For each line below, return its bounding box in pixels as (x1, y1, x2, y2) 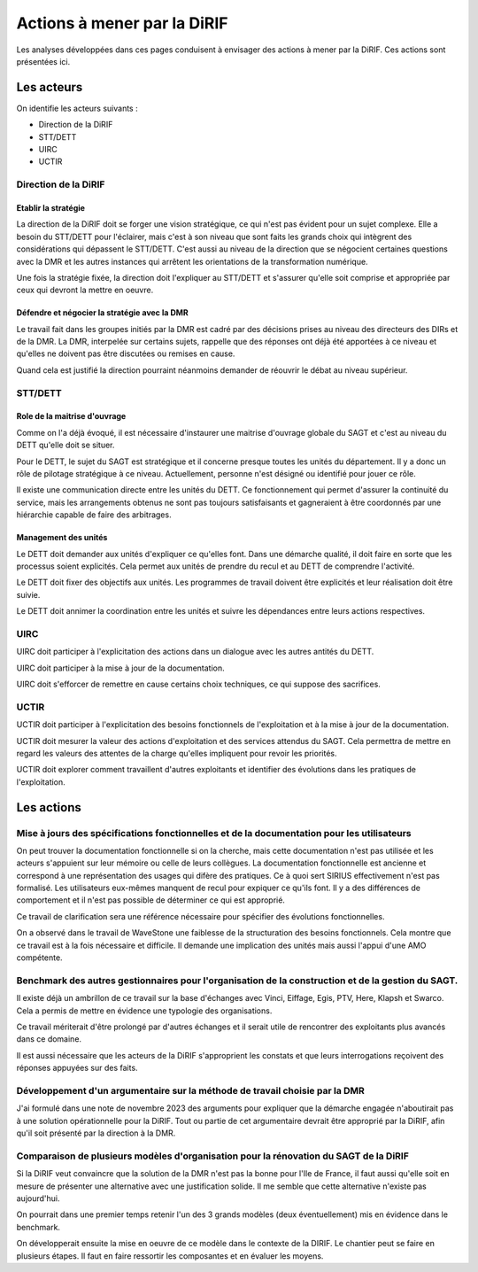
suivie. (16, 589, 41, 600)
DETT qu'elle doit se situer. (16, 439, 115, 451)
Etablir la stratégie (16, 202, 86, 213)
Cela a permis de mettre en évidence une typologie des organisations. (16, 1005, 273, 1016)
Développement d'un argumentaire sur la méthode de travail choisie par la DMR (16, 1084, 365, 1097)
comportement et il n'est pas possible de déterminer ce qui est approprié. (16, 895, 285, 905)
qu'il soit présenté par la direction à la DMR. (16, 1128, 176, 1138)
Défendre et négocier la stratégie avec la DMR (16, 307, 189, 318)
